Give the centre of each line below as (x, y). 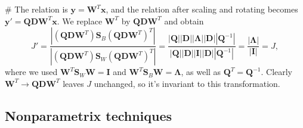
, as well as (201, 72)
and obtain (184, 21)
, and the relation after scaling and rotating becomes (202, 9)
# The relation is (36, 9)
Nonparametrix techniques (89, 115)
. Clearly (277, 72)
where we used (31, 72)
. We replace (80, 21)
